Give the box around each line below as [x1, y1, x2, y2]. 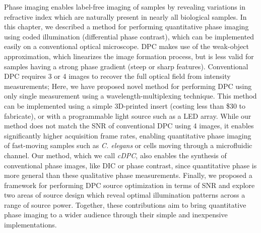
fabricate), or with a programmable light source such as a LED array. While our [4, 110, 251, 121]
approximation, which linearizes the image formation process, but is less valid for [4, 51, 254, 61]
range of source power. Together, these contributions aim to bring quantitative [4, 199, 246, 210]
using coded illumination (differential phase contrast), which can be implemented [4, 31, 254, 41]
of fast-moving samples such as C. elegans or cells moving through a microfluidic [4, 140, 252, 151]
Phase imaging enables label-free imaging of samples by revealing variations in [4, 2, 246, 12]
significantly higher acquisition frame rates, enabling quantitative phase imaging [4, 130, 251, 141]
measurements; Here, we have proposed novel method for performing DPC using [4, 80, 252, 91]
